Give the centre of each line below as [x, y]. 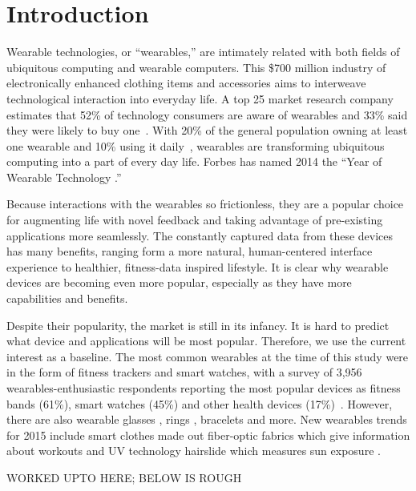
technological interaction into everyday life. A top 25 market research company [200, 98]
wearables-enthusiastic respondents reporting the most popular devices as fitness [204, 388]
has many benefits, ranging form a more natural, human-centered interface [190, 251]
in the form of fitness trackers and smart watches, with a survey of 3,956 [184, 372]
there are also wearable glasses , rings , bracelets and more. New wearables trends [207, 419]
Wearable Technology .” [64, 177]
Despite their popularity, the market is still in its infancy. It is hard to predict [198, 325]
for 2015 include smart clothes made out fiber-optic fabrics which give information [208, 435]
